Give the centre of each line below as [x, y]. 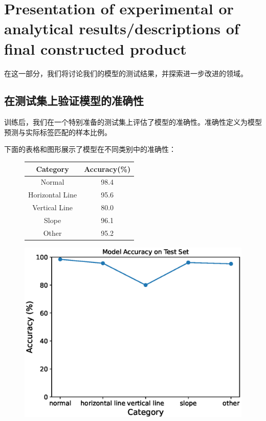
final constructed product [95, 48]
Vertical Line [52, 207]
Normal [52, 182]
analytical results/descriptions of [122, 28]
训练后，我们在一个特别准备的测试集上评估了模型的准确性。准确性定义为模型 [133, 122]
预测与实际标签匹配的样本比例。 [58, 132]
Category [52, 169]
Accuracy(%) [107, 169]
